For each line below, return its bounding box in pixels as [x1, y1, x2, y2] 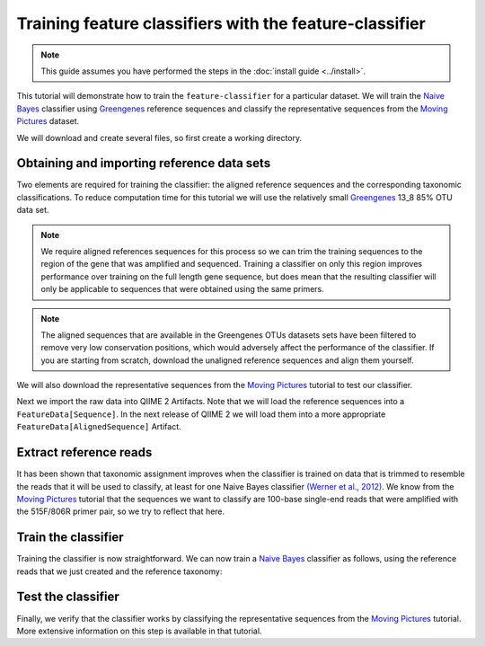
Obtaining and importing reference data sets [16, 155, 271, 171]
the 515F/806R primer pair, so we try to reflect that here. [16, 506, 225, 517]
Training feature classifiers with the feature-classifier [16, 13, 426, 33]
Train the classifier [16, 530, 125, 545]
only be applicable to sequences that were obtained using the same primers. [40, 284, 325, 295]
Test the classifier [16, 589, 120, 605]
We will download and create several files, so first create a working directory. [16, 132, 303, 143]
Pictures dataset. [16, 116, 80, 127]
